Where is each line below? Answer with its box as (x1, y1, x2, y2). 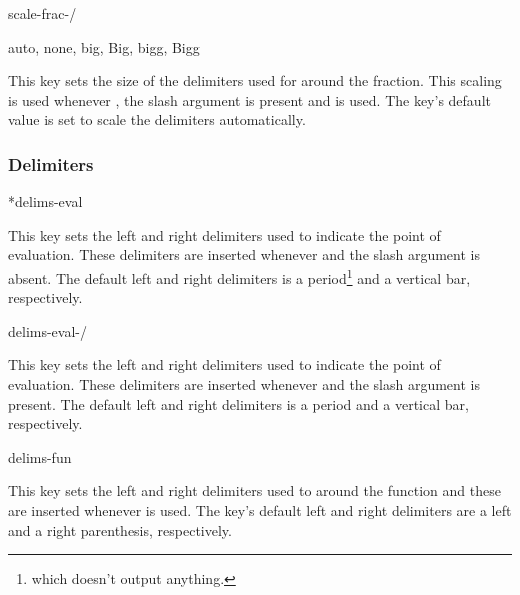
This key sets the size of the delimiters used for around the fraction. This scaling (8, 70, 502, 91)
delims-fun (8, 446, 72, 467)
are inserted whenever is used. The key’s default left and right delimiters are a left (8, 499, 512, 520)
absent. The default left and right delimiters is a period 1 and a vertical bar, (8, 264, 471, 288)
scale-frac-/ (8, 3, 77, 23)
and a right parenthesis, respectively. (8, 519, 232, 540)
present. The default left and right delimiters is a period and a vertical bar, (8, 393, 469, 414)
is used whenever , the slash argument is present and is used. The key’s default (8, 89, 491, 110)
